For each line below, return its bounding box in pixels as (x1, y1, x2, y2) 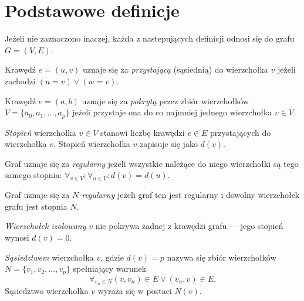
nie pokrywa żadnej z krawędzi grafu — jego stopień (95, 220, 283, 232)
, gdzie (100, 251, 124, 263)
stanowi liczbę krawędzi (100, 126, 185, 138)
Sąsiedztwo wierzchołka (5, 284, 89, 296)
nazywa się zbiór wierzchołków (167, 251, 276, 263)
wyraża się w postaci (97, 284, 172, 296)
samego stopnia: (5, 169, 62, 181)
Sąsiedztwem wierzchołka (5, 251, 94, 263)
